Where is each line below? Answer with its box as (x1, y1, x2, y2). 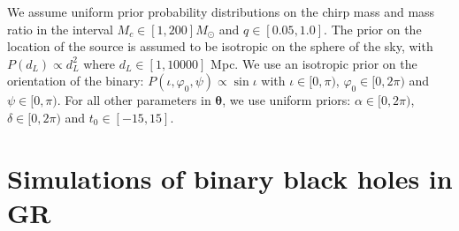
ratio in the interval (7, 19, 113, 38)
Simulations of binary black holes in (7, 160, 453, 196)
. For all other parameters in (57, 91, 211, 109)
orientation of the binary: (7, 71, 144, 90)
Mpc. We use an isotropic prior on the (210, 54, 417, 72)
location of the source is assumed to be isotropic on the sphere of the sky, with (7, 37, 433, 56)
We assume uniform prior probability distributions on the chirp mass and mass (7, 3, 435, 20)
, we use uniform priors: (222, 91, 351, 109)
